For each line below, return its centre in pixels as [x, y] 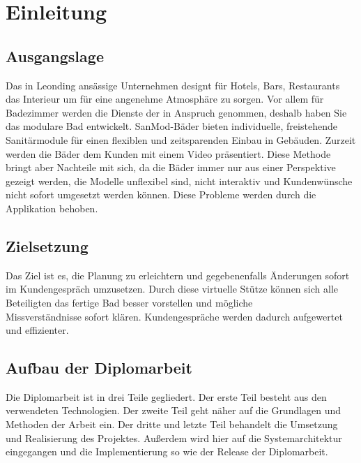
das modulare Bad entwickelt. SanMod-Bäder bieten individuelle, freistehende [171, 126]
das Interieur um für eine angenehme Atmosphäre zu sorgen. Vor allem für [165, 99]
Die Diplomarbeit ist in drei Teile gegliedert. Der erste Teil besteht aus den [166, 396]
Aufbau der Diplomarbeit [99, 368]
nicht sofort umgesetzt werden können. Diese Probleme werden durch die [161, 194]
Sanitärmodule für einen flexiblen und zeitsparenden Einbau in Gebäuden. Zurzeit [181, 139]
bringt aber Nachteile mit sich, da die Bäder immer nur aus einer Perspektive [171, 167]
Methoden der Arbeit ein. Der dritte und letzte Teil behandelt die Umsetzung [172, 424]
